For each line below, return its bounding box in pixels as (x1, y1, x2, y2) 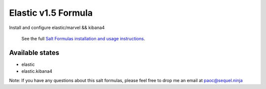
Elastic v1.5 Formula (9, 7, 93, 18)
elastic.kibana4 (21, 68, 53, 74)
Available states (9, 48, 60, 57)
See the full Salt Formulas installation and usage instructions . (21, 35, 145, 41)
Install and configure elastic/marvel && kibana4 (9, 25, 105, 30)
